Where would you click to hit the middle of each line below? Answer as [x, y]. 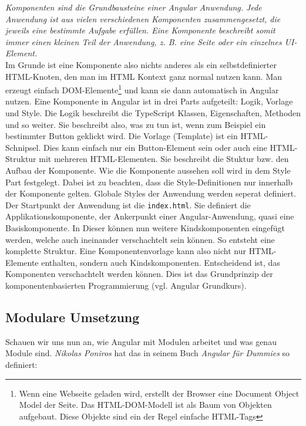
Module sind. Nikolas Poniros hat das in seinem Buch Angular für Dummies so [148, 353]
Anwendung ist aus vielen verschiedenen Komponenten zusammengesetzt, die [143, 18]
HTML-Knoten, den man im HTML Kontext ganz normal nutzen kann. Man [144, 76]
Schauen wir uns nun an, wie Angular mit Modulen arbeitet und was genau [141, 341]
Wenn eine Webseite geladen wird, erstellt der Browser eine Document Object [159, 393]
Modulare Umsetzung [73, 317]
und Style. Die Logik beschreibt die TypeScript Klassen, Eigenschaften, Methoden [153, 113]
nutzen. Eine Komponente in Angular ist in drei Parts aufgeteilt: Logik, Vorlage [149, 101]
